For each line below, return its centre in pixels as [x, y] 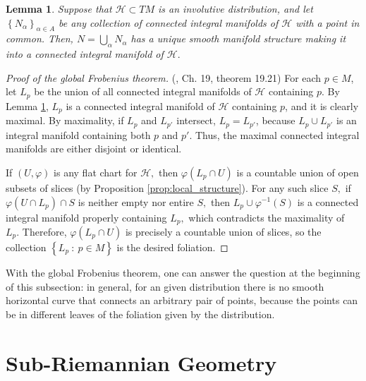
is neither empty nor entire [136, 201]
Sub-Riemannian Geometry [141, 362]
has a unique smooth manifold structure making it [238, 38]
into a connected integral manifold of [85, 54]
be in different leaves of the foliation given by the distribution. [140, 314]
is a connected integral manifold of [140, 105]
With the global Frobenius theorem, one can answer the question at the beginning [183, 272]
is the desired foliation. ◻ [172, 247]
